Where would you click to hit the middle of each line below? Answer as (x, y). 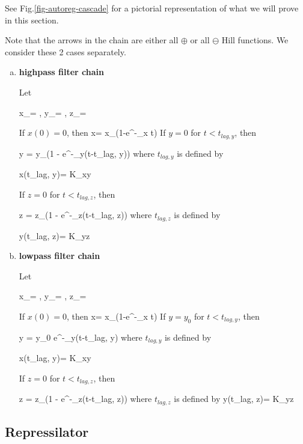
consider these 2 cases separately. (66, 51)
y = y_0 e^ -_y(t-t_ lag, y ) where (81, 337)
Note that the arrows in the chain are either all (92, 40)
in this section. (32, 20)
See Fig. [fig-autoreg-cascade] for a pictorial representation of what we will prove (152, 8)
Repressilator (47, 432)
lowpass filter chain (60, 256)
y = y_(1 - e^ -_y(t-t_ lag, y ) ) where (87, 153)
